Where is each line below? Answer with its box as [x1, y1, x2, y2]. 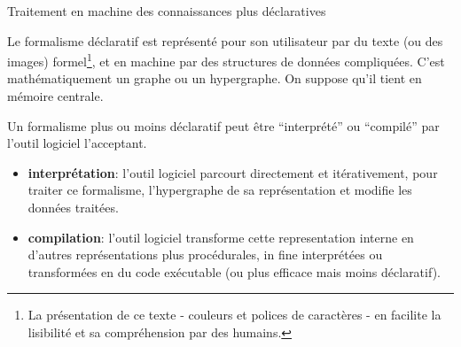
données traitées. [27, 198, 119, 216]
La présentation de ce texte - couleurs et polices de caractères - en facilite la [27, 305, 441, 324]
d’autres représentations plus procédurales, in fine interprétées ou [27, 245, 383, 264]
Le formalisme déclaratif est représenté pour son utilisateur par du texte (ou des [7, 31, 443, 50]
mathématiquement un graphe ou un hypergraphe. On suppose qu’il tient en [7, 69, 422, 88]
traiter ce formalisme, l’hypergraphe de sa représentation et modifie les [27, 181, 412, 199]
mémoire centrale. [7, 87, 104, 105]
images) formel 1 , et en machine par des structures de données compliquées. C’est [7, 50, 445, 70]
